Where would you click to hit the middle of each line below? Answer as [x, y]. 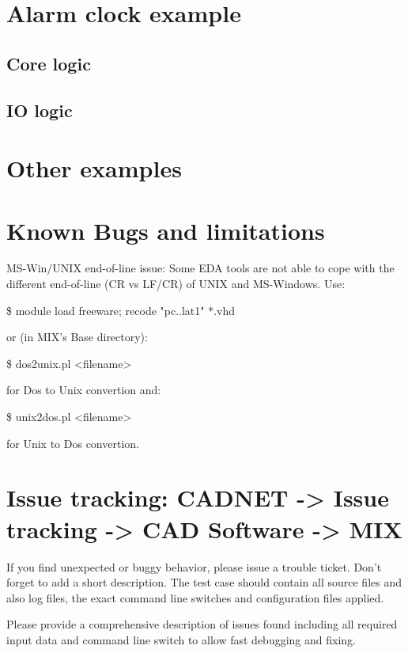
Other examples [94, 168]
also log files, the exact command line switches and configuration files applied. [195, 597]
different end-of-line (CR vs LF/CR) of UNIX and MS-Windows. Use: [176, 284]
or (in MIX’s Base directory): [77, 337]
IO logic [40, 110]
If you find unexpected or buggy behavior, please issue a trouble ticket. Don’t [194, 566]
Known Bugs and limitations [166, 230]
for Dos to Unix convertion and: [84, 390]
